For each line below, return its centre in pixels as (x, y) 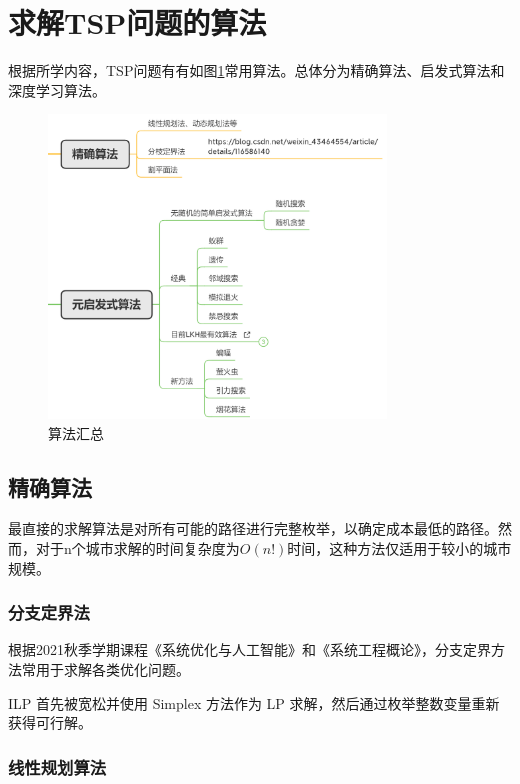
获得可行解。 (50, 722)
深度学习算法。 (57, 89)
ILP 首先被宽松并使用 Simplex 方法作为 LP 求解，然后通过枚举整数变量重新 (254, 702)
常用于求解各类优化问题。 (105, 669)
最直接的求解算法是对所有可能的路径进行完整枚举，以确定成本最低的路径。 (253, 528)
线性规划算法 (57, 766)
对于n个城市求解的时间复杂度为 (137, 548)
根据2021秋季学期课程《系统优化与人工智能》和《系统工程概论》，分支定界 (249, 649)
